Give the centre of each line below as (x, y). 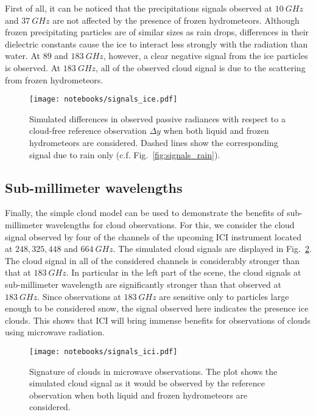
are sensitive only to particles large (224, 296)
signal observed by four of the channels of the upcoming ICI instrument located (153, 236)
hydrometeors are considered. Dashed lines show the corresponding (154, 142)
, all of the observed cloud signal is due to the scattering (201, 67)
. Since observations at (79, 296)
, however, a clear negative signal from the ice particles (205, 56)
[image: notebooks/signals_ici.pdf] (104, 351)
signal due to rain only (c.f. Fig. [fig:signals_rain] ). (125, 154)
